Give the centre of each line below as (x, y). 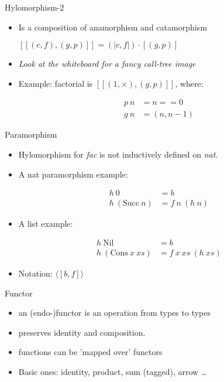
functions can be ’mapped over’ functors (90, 352)
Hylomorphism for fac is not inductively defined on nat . (118, 154)
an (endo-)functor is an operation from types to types (114, 313)
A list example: (46, 224)
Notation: (35, 273)
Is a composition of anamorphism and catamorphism (113, 27)
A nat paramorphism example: (73, 174)
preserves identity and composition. (82, 332)
